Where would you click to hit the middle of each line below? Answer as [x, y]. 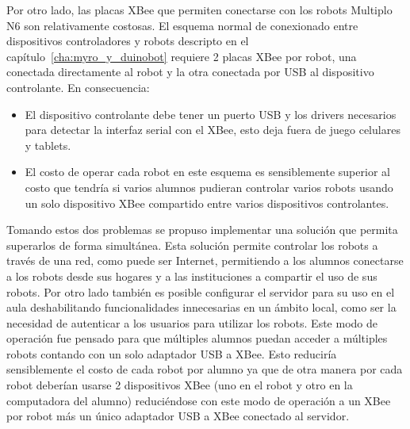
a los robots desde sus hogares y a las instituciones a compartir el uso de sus [192, 276]
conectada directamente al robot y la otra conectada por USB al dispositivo [190, 72]
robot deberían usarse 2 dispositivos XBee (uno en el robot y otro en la [180, 385]
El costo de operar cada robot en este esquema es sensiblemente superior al [207, 172]
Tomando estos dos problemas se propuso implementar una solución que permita [202, 230]
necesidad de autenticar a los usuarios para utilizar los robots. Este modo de [192, 322]
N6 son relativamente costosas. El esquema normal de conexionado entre [182, 25]
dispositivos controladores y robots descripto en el [128, 41]
